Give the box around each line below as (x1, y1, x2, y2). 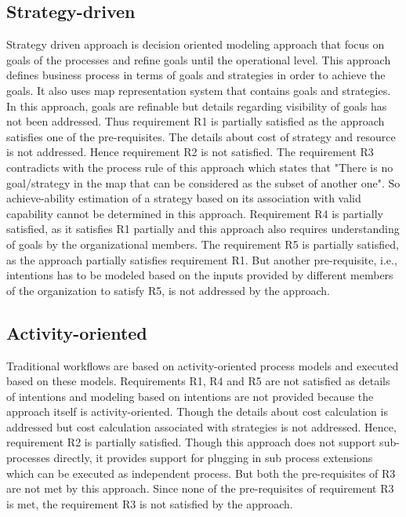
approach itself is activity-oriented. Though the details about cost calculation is (6, 403, 388, 420)
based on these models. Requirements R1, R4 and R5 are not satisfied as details (6, 373, 390, 389)
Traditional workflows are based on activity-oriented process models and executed (6, 357, 399, 373)
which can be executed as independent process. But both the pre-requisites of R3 (6, 464, 396, 481)
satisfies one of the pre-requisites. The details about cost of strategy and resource (6, 128, 396, 144)
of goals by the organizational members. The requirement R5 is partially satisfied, (6, 235, 399, 252)
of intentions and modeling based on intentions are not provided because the (6, 388, 374, 404)
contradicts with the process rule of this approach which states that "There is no (6, 158, 393, 175)
